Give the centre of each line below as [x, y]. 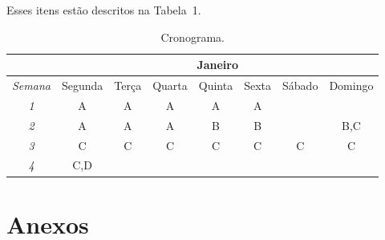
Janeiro [217, 65]
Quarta [170, 85]
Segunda [82, 85]
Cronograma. [192, 37]
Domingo [351, 85]
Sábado [300, 85]
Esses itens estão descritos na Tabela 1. [104, 10]
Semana [31, 85]
